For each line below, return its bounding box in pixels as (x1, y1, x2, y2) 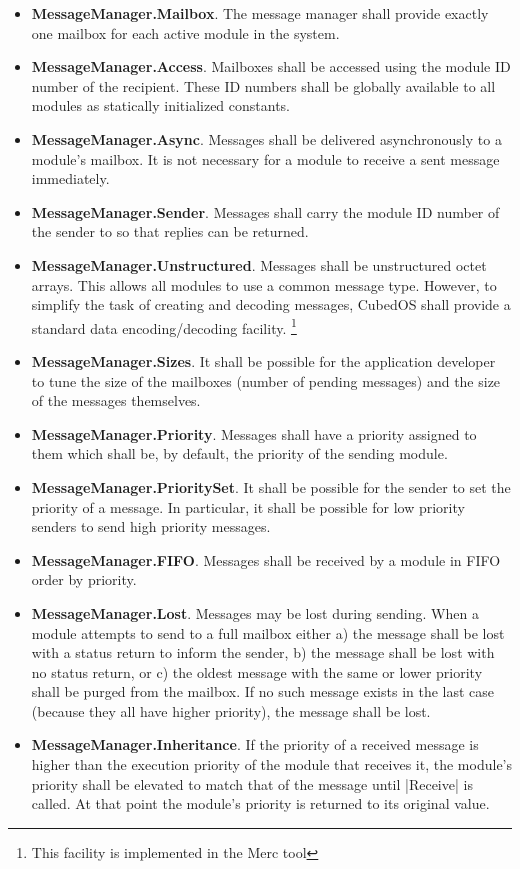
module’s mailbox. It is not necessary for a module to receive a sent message (31, 148, 500, 169)
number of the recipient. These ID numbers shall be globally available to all (31, 75, 496, 96)
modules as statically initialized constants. (31, 95, 291, 116)
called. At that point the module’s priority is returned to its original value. (31, 793, 490, 814)
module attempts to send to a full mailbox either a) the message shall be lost (31, 622, 505, 643)
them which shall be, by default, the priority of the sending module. (31, 443, 448, 464)
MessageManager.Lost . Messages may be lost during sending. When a (31, 602, 479, 623)
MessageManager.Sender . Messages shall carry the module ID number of (31, 201, 500, 222)
